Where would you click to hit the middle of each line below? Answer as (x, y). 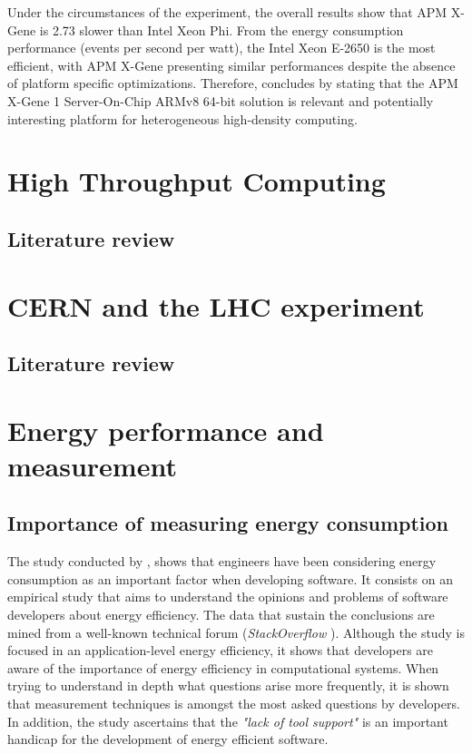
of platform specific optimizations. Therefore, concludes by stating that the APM (233, 83)
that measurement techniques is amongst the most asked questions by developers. (234, 703)
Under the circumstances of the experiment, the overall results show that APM (227, 12)
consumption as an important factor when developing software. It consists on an (230, 578)
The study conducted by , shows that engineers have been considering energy (222, 561)
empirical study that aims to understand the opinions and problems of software (228, 597)
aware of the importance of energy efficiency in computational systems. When (223, 667)
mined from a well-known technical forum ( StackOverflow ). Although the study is (236, 632)
